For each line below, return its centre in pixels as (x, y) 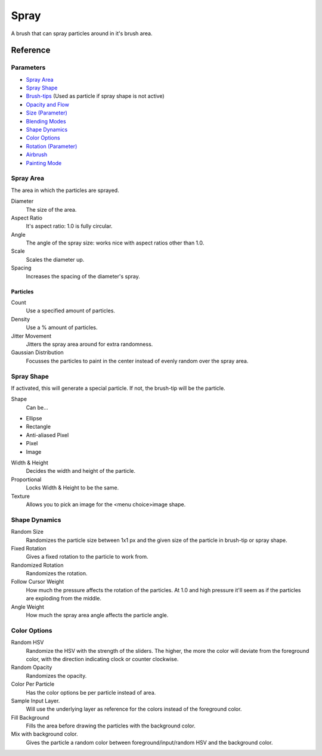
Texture (20, 496)
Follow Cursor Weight (38, 582)
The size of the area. (51, 209)
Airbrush (37, 154)
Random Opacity (32, 667)
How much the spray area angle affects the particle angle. (97, 615)
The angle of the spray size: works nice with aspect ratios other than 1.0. (115, 243)
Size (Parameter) (47, 113)
